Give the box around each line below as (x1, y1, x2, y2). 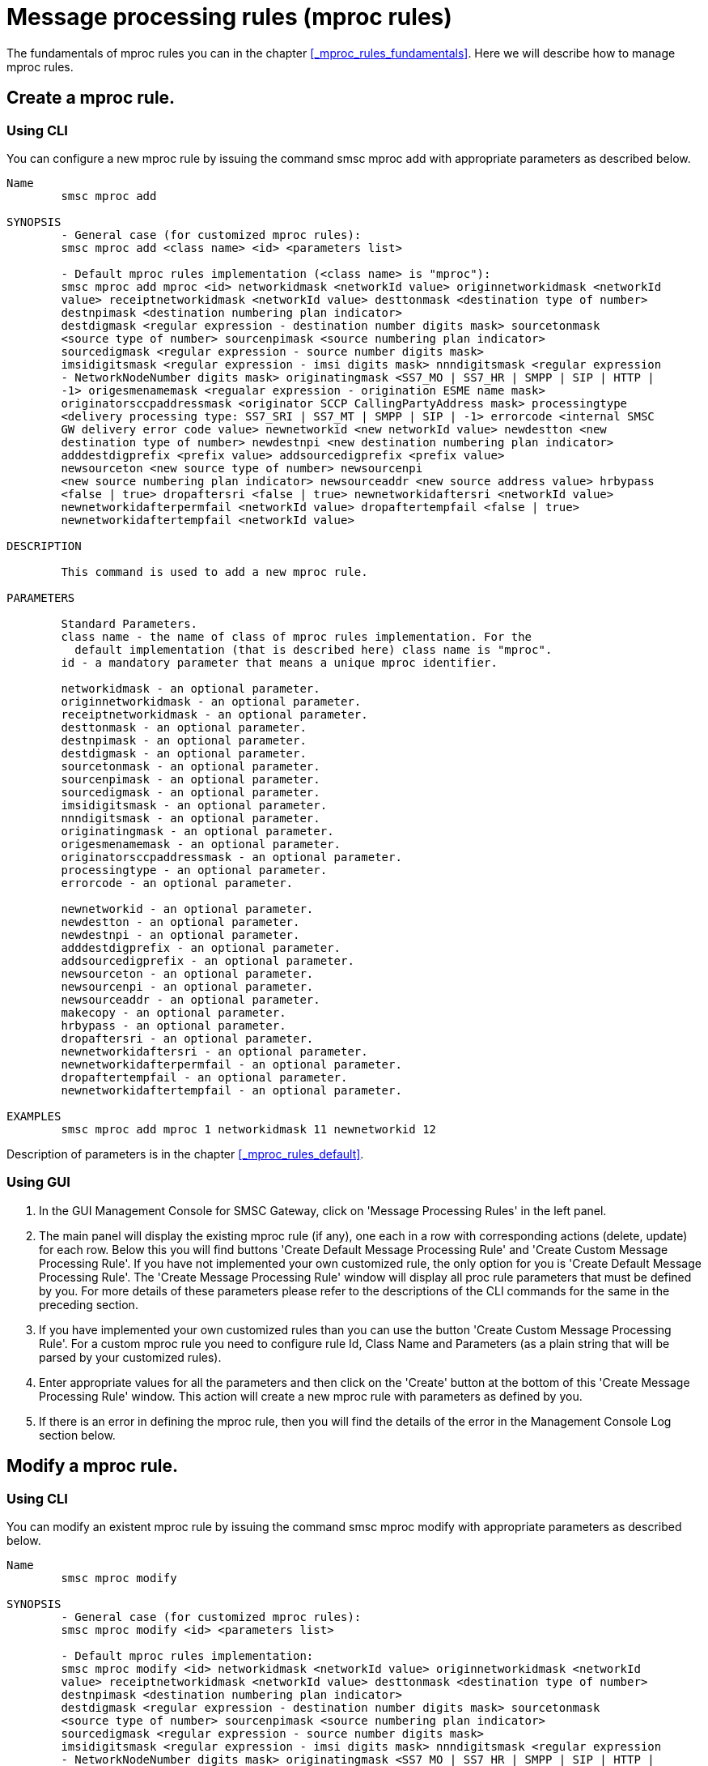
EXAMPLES (6, 1109, 61, 1123)
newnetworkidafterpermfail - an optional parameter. (61, 1057, 402, 1071)
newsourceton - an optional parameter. (61, 966, 314, 980)
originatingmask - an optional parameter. (61, 824, 334, 838)
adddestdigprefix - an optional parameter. (61, 941, 341, 954)
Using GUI (6, 1174, 70, 1191)
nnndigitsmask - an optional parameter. (61, 811, 320, 825)
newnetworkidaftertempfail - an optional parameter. (61, 1083, 402, 1097)
